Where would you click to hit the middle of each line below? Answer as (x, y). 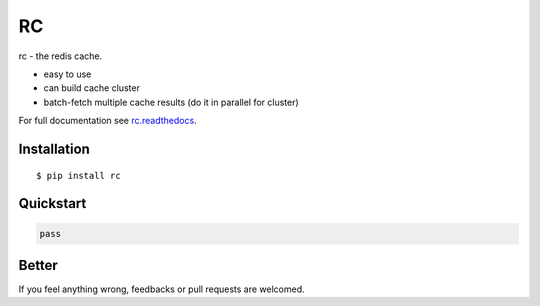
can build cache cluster (91, 88)
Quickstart (52, 203)
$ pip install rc (78, 175)
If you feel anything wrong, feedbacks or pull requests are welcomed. (161, 289)
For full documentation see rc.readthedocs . (107, 121)
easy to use (67, 74)
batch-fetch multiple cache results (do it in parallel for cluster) (171, 102)
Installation (54, 148)
